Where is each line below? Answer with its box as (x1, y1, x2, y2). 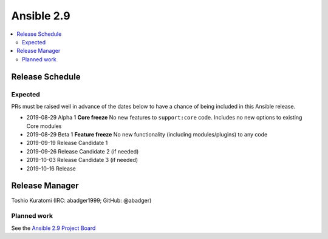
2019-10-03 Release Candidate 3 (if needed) (26, 157, 138, 164)
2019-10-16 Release (26, 164, 76, 172)
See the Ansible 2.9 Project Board (11, 224, 96, 232)
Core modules (26, 122, 62, 130)
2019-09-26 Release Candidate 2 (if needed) (26, 147, 139, 155)
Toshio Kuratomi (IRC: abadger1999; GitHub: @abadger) (11, 197, 152, 204)
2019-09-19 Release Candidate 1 (26, 140, 108, 147)
